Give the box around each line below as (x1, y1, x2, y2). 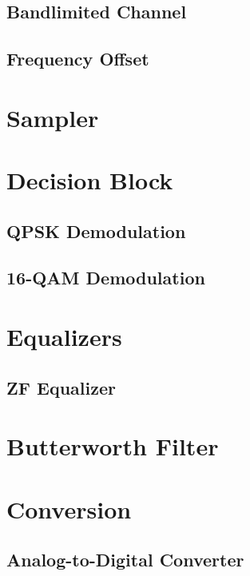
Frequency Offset (6, 46, 149, 71)
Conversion (6, 492, 132, 525)
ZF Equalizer (6, 375, 116, 399)
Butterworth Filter (6, 430, 219, 463)
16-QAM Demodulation (6, 265, 205, 290)
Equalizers (6, 320, 122, 353)
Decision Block (6, 164, 173, 197)
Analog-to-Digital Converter (6, 547, 244, 572)
